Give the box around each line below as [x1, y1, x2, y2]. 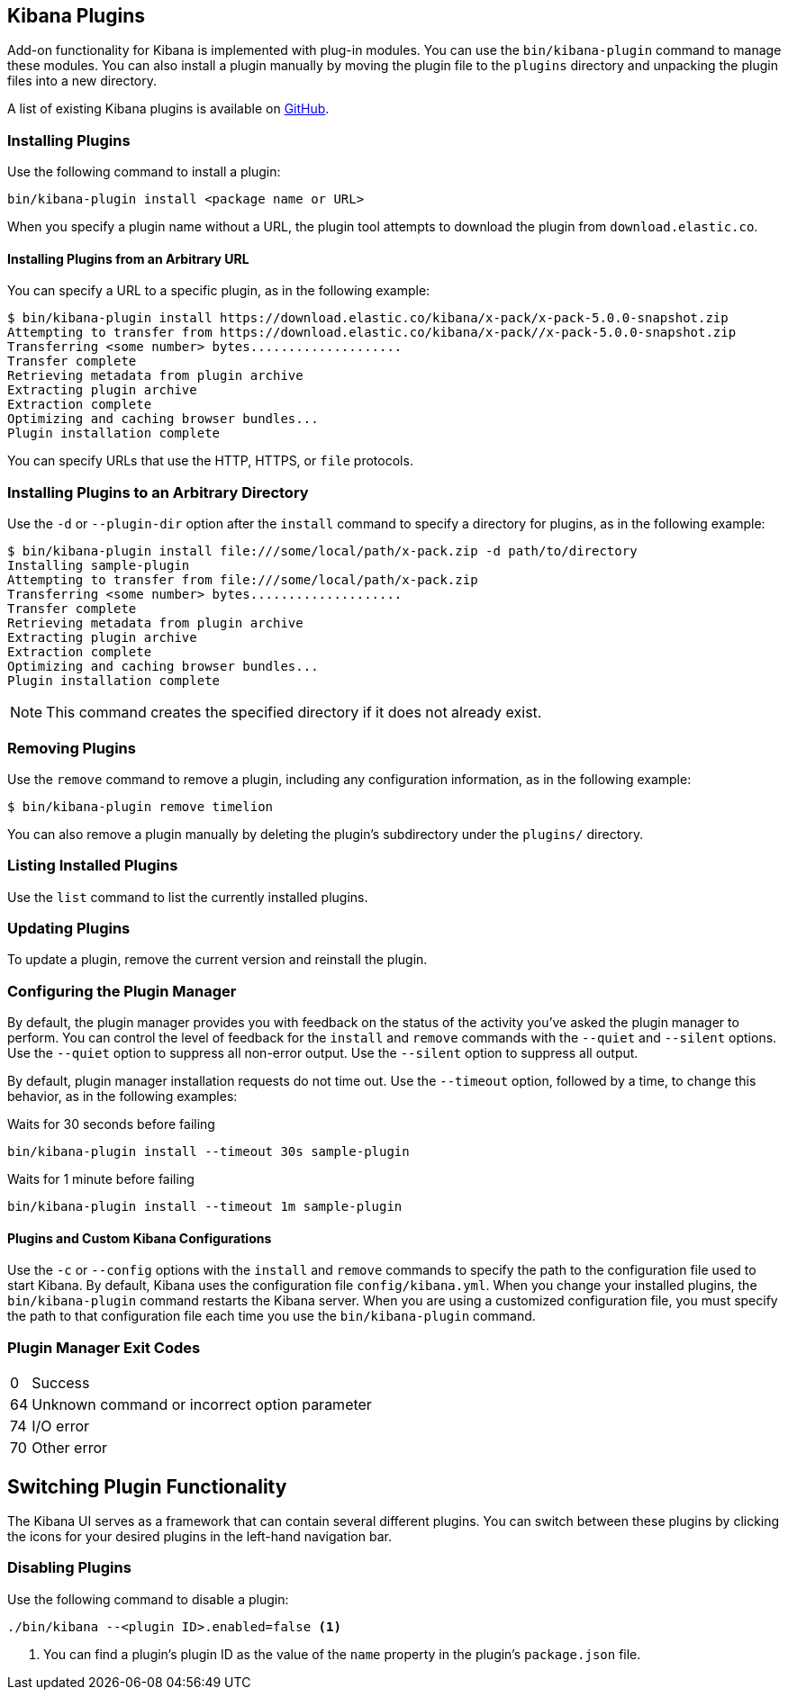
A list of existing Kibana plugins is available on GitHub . [7, 101, 330, 117]
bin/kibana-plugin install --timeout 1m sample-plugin [7, 1199, 403, 1214]
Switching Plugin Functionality [7, 1475, 287, 1498]
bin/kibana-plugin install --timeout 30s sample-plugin [7, 1144, 410, 1160]
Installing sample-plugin [7, 558, 190, 573]
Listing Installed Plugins [7, 856, 178, 875]
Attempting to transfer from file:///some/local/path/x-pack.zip [7, 573, 478, 588]
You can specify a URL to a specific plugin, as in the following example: [7, 283, 430, 299]
